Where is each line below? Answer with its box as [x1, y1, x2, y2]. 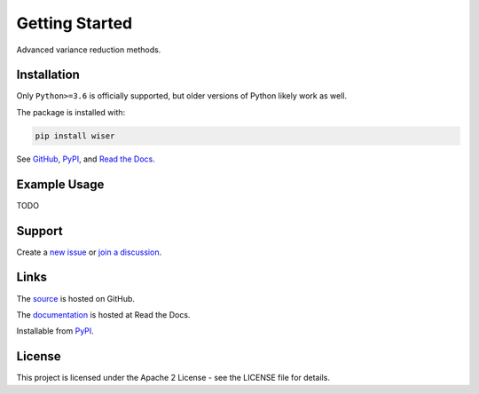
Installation [16, 67, 80, 83]
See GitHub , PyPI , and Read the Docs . [16, 154, 155, 164]
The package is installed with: [16, 106, 126, 117]
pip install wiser [35, 130, 115, 141]
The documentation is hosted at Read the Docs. [16, 309, 191, 319]
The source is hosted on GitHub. [16, 293, 135, 303]
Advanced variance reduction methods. [16, 44, 161, 55]
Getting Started [16, 13, 133, 33]
